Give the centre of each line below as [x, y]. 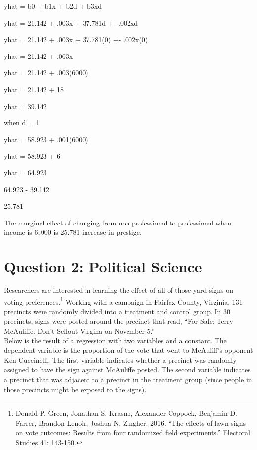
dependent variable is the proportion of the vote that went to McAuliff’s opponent [128, 350]
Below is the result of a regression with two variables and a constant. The [115, 340]
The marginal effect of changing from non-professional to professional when [118, 222]
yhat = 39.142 [25, 106]
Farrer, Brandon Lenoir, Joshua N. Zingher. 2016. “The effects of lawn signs [131, 422]
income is [18, 232]
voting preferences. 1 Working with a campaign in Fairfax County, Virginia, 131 [123, 301]
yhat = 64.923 [25, 172]
